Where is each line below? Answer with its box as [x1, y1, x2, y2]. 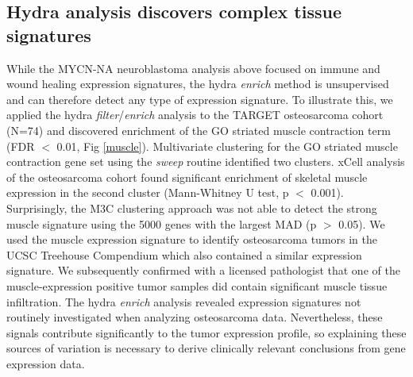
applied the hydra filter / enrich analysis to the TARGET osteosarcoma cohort [6, 106, 384, 123]
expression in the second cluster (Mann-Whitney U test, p [6, 184, 289, 201]
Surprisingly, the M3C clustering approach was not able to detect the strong [6, 199, 377, 216]
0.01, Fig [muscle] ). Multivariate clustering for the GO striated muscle [56, 137, 398, 154]
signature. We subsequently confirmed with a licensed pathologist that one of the [6, 262, 400, 279]
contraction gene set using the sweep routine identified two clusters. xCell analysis [6, 153, 405, 170]
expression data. [6, 355, 85, 371]
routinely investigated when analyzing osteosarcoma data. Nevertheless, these [6, 309, 383, 325]
